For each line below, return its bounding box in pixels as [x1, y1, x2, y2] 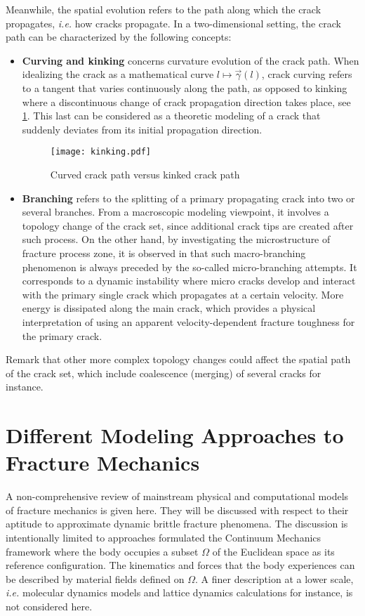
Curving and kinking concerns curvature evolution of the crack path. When [22, 53, 359, 67]
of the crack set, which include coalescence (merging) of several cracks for [6, 365, 321, 380]
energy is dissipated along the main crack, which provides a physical [22, 301, 316, 315]
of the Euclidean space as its [212, 544, 335, 558]
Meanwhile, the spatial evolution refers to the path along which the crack [6, 2, 321, 16]
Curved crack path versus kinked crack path [50, 167, 240, 181]
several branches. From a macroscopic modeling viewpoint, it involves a [22, 204, 329, 219]
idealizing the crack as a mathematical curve [22, 67, 214, 81]
